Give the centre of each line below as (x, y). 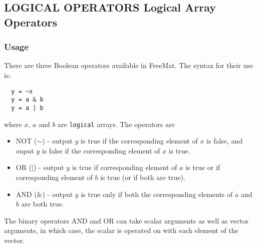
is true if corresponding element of (124, 167)
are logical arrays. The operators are (116, 124)
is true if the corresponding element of (139, 141)
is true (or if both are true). (143, 177)
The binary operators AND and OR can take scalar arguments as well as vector (126, 220)
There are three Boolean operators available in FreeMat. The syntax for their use (129, 65)
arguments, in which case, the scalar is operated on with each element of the (121, 230)
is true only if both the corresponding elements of (157, 194)
